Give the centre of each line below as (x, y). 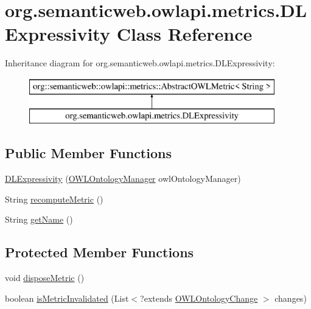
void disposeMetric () (45, 278)
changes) (291, 298)
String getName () (39, 219)
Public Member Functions (88, 153)
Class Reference (184, 34)
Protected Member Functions (100, 252)
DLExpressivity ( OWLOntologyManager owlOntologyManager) (123, 179)
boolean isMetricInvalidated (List (67, 298)
